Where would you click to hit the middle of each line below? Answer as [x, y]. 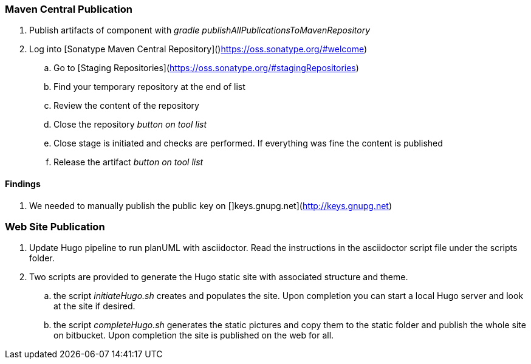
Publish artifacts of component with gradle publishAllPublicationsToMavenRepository [200, 30]
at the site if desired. [94, 306]
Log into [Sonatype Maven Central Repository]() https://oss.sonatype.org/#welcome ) [198, 49]
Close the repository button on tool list [130, 125]
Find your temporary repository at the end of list [149, 87]
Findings [23, 184]
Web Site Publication [55, 226]
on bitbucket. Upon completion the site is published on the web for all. [194, 335]
